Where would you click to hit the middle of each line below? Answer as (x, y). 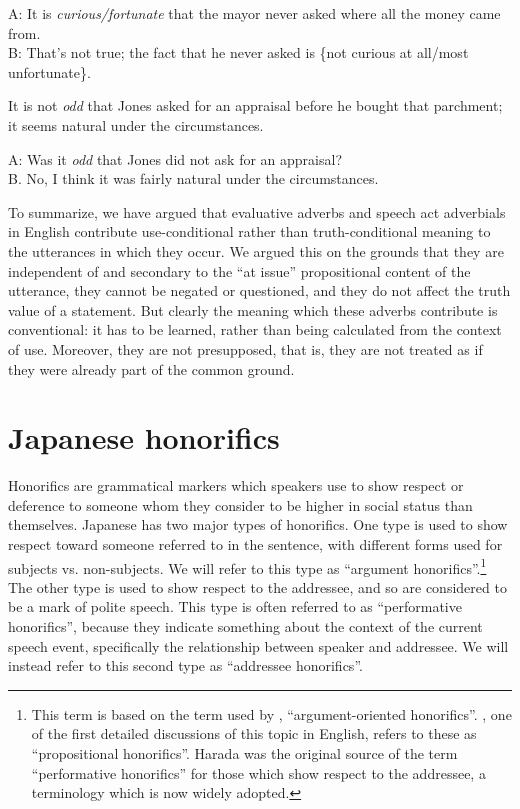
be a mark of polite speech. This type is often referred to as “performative (235, 606)
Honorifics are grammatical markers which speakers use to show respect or (236, 485)
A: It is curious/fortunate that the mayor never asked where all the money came (254, 13)
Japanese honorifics (144, 437)
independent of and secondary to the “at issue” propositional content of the (239, 270)
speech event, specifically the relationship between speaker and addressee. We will (258, 645)
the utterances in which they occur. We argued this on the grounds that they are (256, 250)
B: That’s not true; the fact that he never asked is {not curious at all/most (238, 52)
